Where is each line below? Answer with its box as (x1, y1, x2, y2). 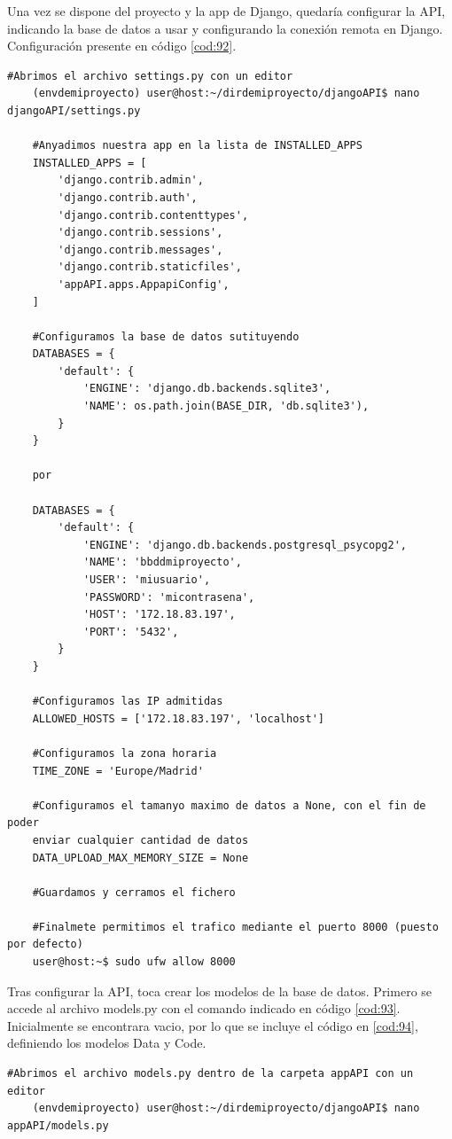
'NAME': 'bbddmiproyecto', (82, 556, 242, 569)
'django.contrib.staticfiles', (58, 261, 242, 274)
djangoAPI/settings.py (7, 104, 141, 117)
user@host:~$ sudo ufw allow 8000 (32, 956, 236, 969)
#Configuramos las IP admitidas (32, 695, 223, 708)
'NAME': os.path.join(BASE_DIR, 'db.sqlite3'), (82, 400, 370, 413)
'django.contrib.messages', (58, 243, 223, 256)
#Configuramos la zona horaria (32, 746, 217, 760)
